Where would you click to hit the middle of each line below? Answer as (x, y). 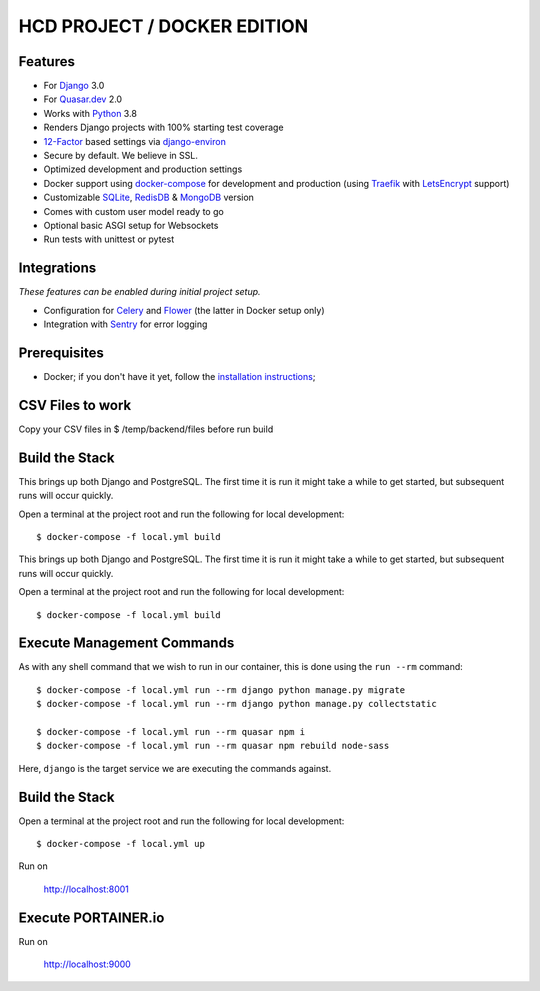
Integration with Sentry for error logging (125, 324)
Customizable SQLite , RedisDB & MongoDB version (149, 197)
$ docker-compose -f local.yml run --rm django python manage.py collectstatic (236, 704)
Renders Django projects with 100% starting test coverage (163, 127)
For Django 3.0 (74, 86)
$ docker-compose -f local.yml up (120, 844)
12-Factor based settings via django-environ (135, 141)
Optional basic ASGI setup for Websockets (131, 225)
